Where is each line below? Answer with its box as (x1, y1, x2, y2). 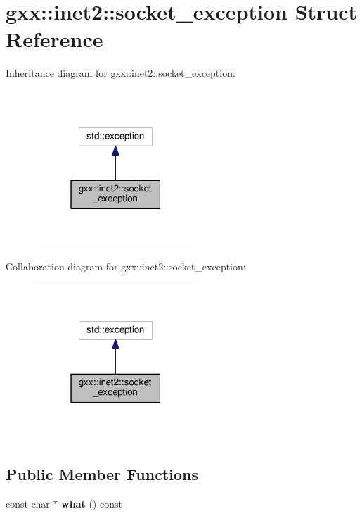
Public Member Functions (6, 462, 198, 484)
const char (6, 496, 50, 510)
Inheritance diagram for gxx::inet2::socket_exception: (6, 65, 235, 80)
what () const (61, 496, 122, 510)
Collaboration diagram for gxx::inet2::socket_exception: (6, 258, 246, 273)
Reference (6, 25, 103, 54)
